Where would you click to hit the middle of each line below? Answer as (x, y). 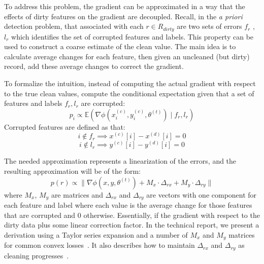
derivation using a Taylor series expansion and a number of (96, 234)
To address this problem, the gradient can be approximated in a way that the (125, 6)
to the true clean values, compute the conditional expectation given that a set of (129, 93)
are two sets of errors (209, 26)
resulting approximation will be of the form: (72, 171)
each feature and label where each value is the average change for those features (128, 205)
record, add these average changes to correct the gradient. (94, 66)
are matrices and (77, 194)
